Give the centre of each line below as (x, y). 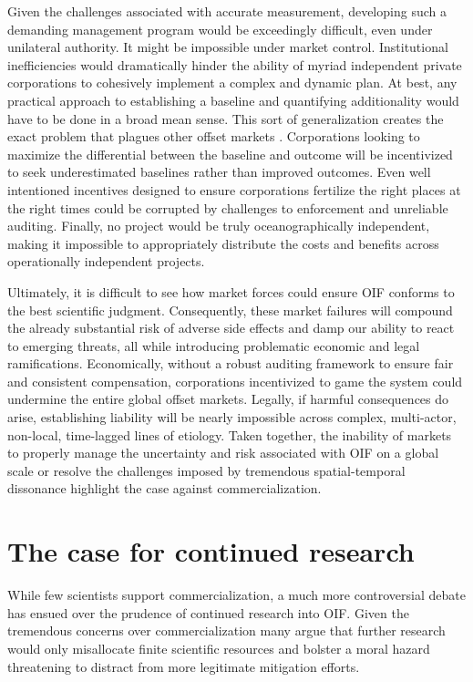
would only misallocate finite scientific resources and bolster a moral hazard (219, 648)
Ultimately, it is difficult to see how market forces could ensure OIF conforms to (231, 291)
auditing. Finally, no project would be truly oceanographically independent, (219, 226)
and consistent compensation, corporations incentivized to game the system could (235, 381)
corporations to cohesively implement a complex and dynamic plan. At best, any (232, 83)
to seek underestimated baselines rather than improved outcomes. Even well (219, 172)
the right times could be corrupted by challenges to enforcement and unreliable (228, 207)
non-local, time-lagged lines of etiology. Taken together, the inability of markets (230, 434)
